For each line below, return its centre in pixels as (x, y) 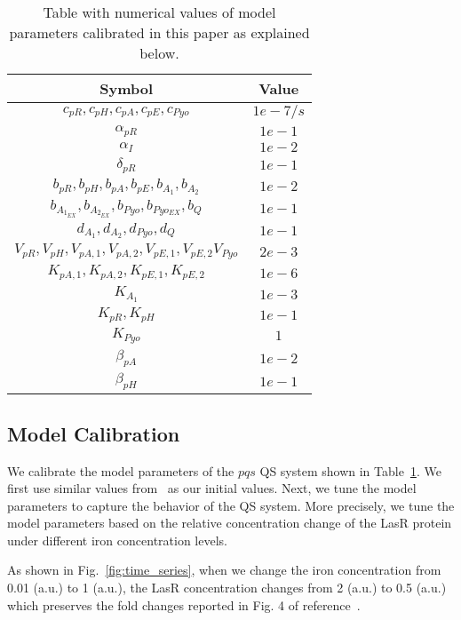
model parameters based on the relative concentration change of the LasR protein (230, 523)
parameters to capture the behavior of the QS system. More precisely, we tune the (231, 505)
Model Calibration (94, 433)
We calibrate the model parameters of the (121, 470)
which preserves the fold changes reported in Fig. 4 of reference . (184, 604)
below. (159, 53)
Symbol (127, 88)
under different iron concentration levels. (117, 540)
